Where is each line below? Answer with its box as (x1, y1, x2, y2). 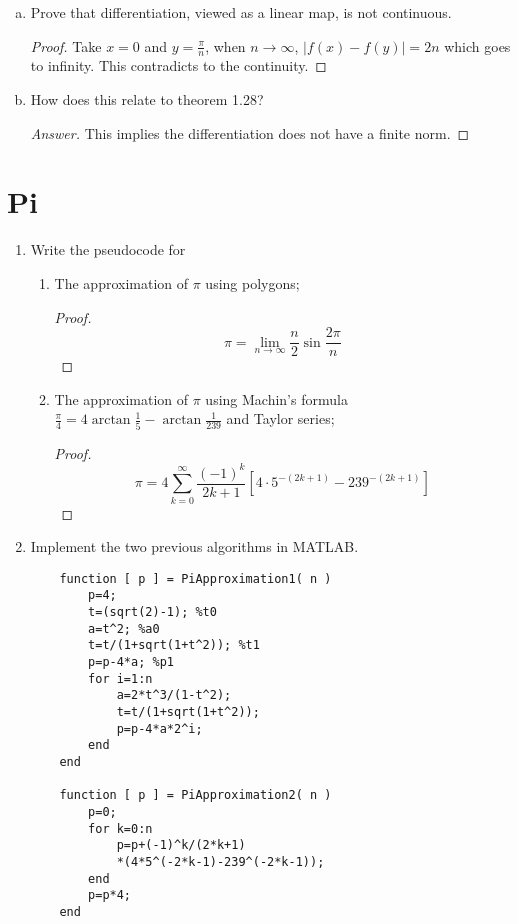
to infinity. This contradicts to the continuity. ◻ (30, 55, 327, 76)
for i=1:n (88, 671, 153, 686)
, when (205, 35, 246, 56)
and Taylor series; (226, 408, 335, 429)
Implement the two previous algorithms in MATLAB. (30, 536, 359, 557)
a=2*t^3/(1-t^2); (116, 688, 232, 703)
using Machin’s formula (205, 388, 348, 409)
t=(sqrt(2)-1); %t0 (88, 605, 217, 620)
